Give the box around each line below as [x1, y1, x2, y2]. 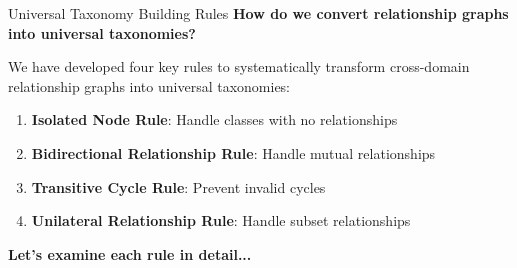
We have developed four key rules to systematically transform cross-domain [8, 56, 470, 77]
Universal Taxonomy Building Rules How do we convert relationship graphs [8, 3, 509, 23]
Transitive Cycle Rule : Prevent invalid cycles [31, 176, 326, 197]
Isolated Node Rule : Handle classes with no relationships [31, 109, 398, 130]
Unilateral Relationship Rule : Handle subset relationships [31, 210, 411, 231]
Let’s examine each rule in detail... [8, 243, 252, 264]
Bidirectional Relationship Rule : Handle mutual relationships [31, 142, 436, 163]
